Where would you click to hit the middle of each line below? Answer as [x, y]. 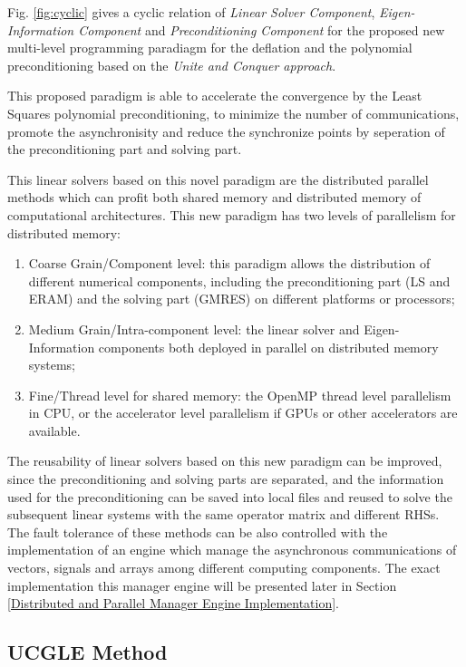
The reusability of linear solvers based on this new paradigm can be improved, [225, 461]
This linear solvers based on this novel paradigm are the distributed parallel [218, 179]
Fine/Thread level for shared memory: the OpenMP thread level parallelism [240, 395]
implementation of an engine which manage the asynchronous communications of [232, 550]
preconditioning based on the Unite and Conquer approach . [172, 65]
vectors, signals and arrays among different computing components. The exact [224, 568]
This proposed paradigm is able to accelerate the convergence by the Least [215, 96]
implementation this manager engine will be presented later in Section [202, 585]
